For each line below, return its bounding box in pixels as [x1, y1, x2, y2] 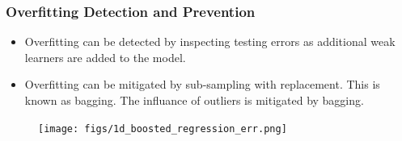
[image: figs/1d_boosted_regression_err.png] [38, 122, 287, 135]
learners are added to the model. [24, 48, 186, 65]
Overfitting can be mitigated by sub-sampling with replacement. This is [24, 76, 380, 93]
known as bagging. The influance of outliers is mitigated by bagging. [24, 92, 364, 108]
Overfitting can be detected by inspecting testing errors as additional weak [24, 33, 396, 50]
